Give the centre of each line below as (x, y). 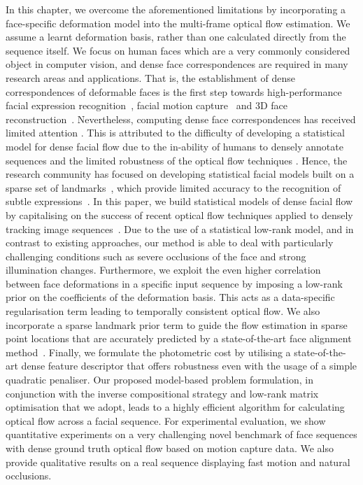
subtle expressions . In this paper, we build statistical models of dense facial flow (179, 201)
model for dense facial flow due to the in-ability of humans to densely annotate (175, 146)
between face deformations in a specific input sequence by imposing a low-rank (174, 283)
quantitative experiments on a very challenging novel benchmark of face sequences (181, 434)
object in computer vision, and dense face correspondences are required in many (177, 64)
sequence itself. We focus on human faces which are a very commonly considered (178, 50)
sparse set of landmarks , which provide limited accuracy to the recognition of (173, 187)
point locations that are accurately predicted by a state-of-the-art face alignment (179, 338)
